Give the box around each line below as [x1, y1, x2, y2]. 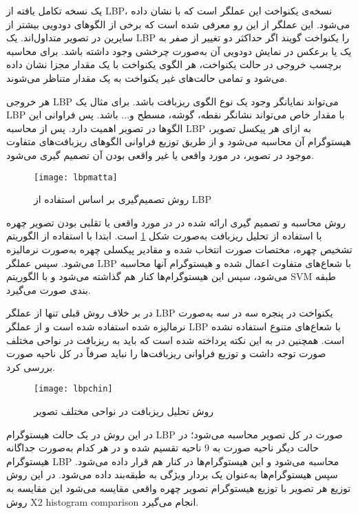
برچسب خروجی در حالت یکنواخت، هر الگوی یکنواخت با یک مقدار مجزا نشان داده [6, 57, 341, 72]
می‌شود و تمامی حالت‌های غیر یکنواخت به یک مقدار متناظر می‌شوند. [6, 70, 288, 85]
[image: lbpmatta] [34, 172, 118, 182]
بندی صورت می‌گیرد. [6, 282, 91, 297]
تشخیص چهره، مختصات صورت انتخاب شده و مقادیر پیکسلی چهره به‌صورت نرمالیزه [6, 242, 352, 256]
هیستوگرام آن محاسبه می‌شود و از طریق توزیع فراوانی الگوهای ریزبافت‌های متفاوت [6, 134, 351, 149]
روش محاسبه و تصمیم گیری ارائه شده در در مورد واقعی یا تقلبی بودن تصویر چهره [6, 215, 346, 229]
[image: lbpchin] [34, 384, 113, 394]
